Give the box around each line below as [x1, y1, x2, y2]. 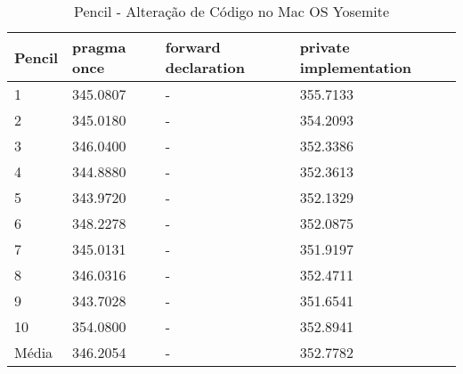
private [299, 37, 350, 57]
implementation [299, 57, 412, 77]
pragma [72, 37, 126, 57]
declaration [165, 57, 245, 77]
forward [165, 37, 221, 57]
